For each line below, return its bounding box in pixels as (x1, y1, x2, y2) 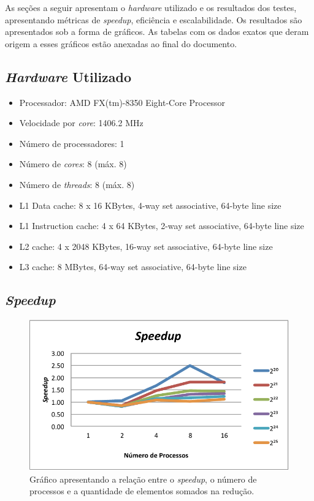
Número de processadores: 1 (19, 137, 124, 149)
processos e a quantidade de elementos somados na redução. (29, 484, 255, 497)
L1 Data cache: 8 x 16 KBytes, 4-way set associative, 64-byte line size (19, 198, 281, 211)
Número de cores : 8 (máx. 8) (19, 157, 127, 170)
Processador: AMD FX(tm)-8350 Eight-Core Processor (19, 96, 225, 108)
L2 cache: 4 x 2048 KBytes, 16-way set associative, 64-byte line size (19, 239, 273, 252)
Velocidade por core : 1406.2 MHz (19, 116, 144, 129)
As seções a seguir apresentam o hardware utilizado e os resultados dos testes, (5, 1, 297, 13)
